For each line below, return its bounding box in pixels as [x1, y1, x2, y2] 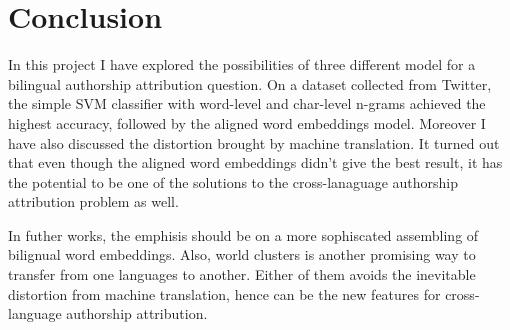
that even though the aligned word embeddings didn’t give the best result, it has [8, 152, 503, 173]
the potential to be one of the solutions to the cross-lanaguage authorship [8, 171, 459, 192]
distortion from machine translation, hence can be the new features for [8, 283, 441, 304]
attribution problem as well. [8, 191, 179, 212]
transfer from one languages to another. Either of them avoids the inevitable [8, 264, 476, 285]
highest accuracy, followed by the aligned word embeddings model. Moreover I [8, 112, 486, 133]
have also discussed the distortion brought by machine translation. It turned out [8, 132, 500, 153]
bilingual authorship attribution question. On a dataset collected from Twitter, [8, 73, 492, 94]
